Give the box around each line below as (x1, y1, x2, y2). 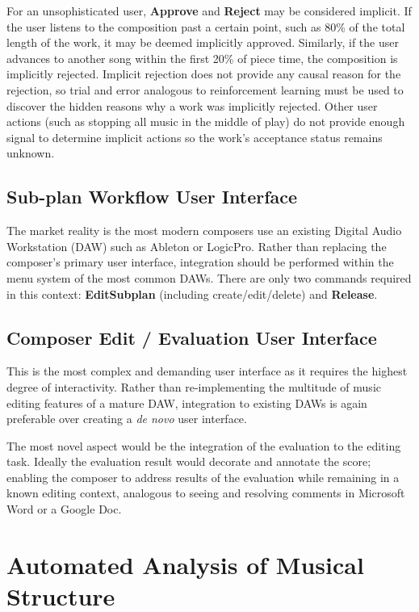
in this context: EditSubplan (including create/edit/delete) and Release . (6, 285, 378, 302)
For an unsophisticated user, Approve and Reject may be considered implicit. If (6, 2, 412, 19)
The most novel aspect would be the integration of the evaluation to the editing (6, 437, 401, 454)
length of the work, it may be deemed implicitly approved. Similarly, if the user (6, 34, 399, 51)
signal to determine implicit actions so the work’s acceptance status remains (6, 128, 383, 145)
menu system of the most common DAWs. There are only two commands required (6, 269, 412, 286)
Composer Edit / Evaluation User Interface (6, 325, 377, 350)
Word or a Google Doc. (6, 501, 122, 518)
